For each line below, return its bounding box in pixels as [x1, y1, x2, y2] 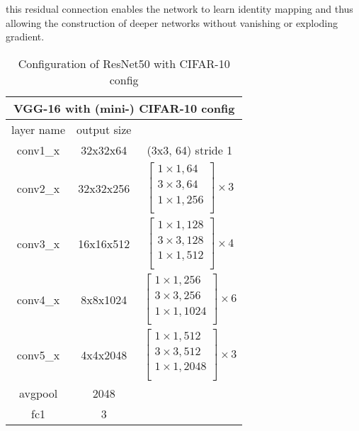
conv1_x [16, 141, 60, 158]
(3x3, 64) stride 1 [147, 141, 233, 158]
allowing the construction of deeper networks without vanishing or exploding [6, 15, 338, 30]
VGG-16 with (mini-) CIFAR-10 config [13, 99, 235, 116]
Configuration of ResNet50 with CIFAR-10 [18, 55, 230, 72]
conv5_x [16, 347, 60, 364]
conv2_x [16, 179, 60, 196]
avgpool [18, 384, 58, 401]
